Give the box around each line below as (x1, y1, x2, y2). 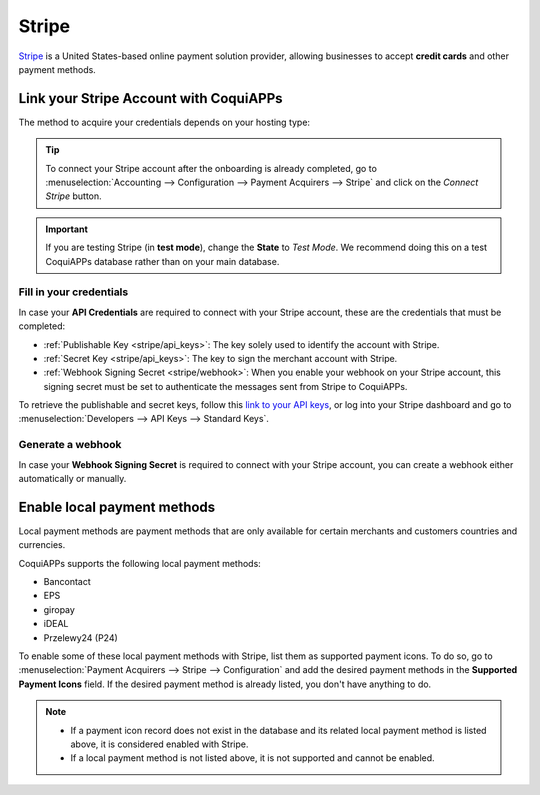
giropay (43, 603, 75, 615)
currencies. (18, 539, 66, 551)
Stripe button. (45, 190, 102, 202)
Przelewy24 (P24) (43, 631, 119, 644)
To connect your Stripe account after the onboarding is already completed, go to (45, 162, 377, 174)
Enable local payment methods (18, 498, 216, 515)
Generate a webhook (18, 438, 122, 452)
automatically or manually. (18, 472, 127, 484)
